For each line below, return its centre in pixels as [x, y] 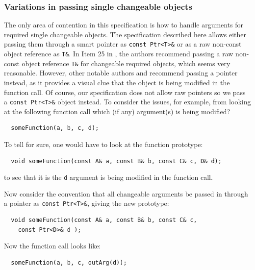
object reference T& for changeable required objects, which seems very [126, 63]
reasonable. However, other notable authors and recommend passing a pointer [121, 73]
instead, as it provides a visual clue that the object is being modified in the [117, 82]
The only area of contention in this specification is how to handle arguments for [124, 25]
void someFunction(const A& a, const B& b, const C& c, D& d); [116, 161]
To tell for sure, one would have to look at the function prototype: [103, 144]
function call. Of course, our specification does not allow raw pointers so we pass [125, 92]
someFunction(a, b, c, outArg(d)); [69, 262]
